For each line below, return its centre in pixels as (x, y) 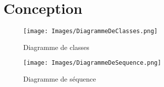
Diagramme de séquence (60, 79)
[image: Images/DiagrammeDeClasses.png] (91, 31)
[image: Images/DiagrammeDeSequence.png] (92, 63)
